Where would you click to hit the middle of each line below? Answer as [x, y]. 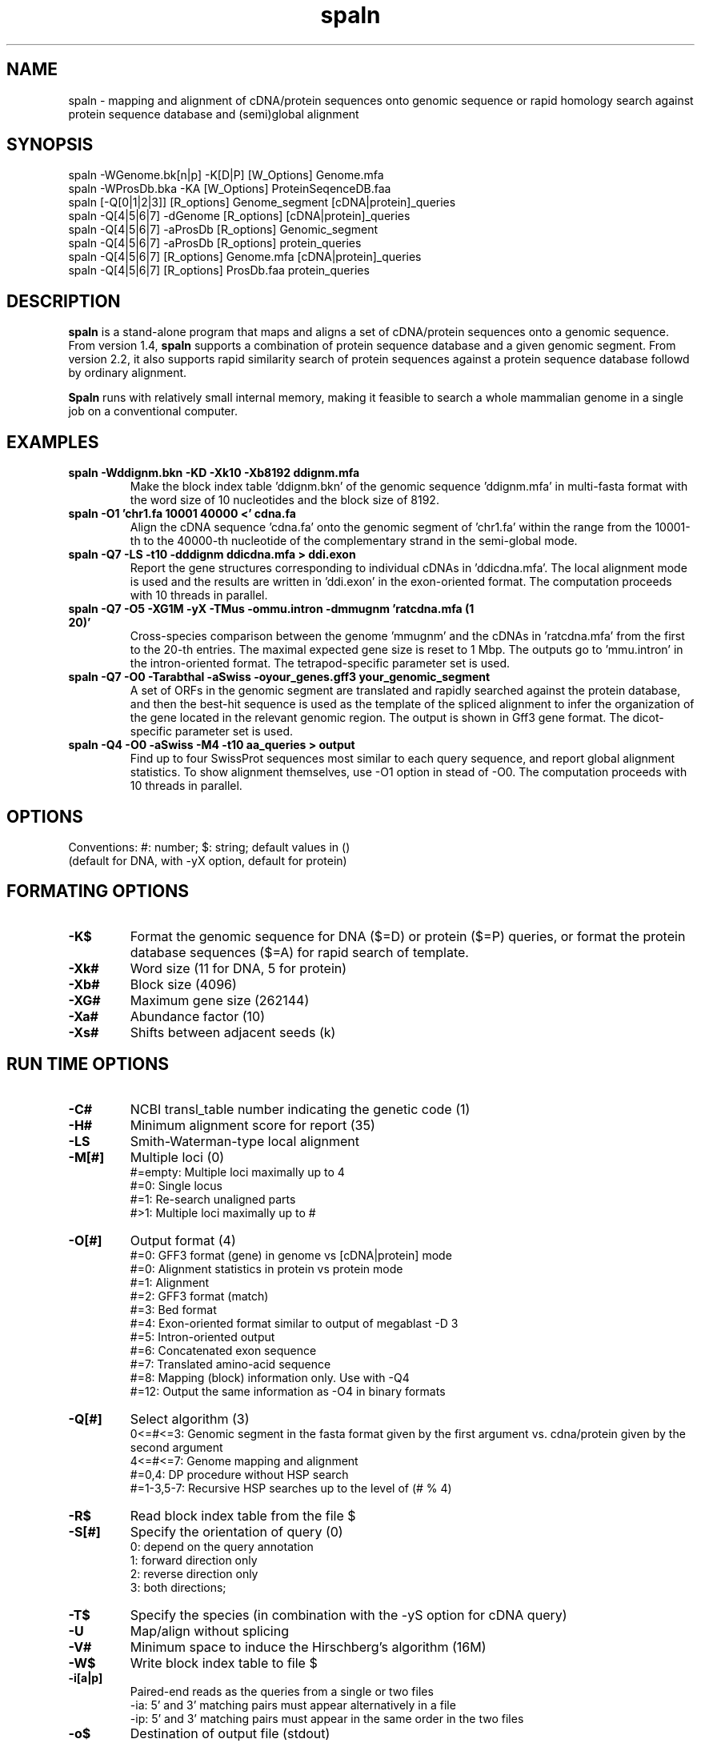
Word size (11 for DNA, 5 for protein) [238, 968]
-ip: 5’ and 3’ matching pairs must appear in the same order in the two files [327, 1718]
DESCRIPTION [64, 301]
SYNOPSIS [50, 145]
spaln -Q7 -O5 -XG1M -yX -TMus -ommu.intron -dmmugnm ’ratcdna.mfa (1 [271, 609]
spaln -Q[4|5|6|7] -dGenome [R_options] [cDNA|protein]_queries [239, 216]
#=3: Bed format [173, 1309]
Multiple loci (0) [177, 1157]
